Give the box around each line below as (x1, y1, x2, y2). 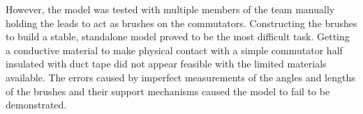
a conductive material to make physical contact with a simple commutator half (6, 42, 343, 57)
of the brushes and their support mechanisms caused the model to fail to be (6, 83, 330, 98)
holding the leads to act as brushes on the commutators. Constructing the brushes (6, 15, 357, 30)
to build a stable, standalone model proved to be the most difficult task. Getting (6, 29, 350, 44)
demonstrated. (6, 97, 67, 112)
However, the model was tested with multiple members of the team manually (6, 2, 335, 16)
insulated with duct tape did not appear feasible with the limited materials (6, 56, 327, 71)
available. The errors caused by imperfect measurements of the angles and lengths (6, 70, 355, 84)
